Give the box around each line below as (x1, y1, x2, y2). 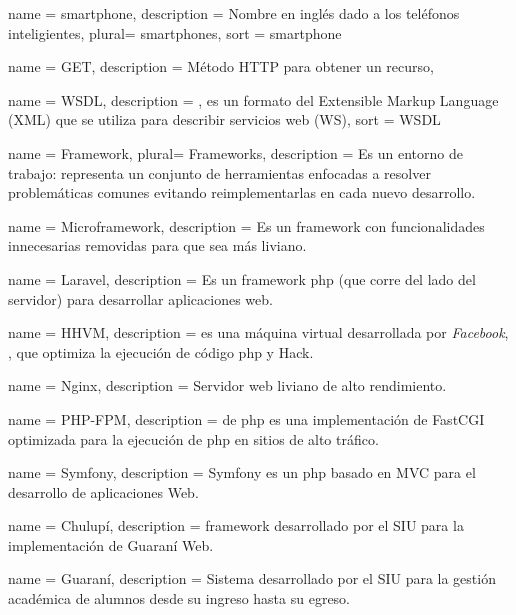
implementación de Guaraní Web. (8, 534, 214, 555)
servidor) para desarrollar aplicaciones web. (8, 288, 273, 309)
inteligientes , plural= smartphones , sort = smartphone (8, 22, 342, 43)
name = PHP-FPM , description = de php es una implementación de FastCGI (8, 408, 485, 429)
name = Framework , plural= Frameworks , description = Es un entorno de (8, 142, 463, 163)
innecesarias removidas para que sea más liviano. (8, 235, 307, 256)
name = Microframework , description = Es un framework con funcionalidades (8, 215, 485, 236)
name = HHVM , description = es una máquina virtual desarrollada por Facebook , (8, 322, 509, 343)
